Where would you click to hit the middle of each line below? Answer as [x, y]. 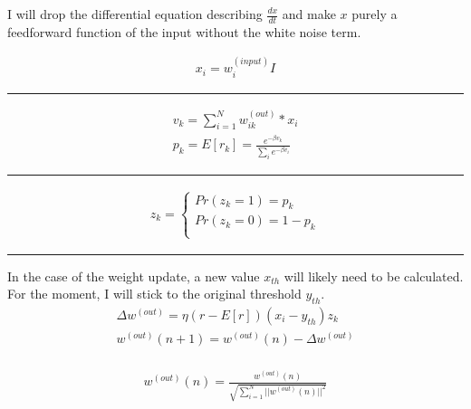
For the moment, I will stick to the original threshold [154, 294]
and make [309, 14]
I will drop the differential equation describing [135, 14]
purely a [375, 14]
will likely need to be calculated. [374, 276]
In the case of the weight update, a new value [134, 276]
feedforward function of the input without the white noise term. [184, 31]
